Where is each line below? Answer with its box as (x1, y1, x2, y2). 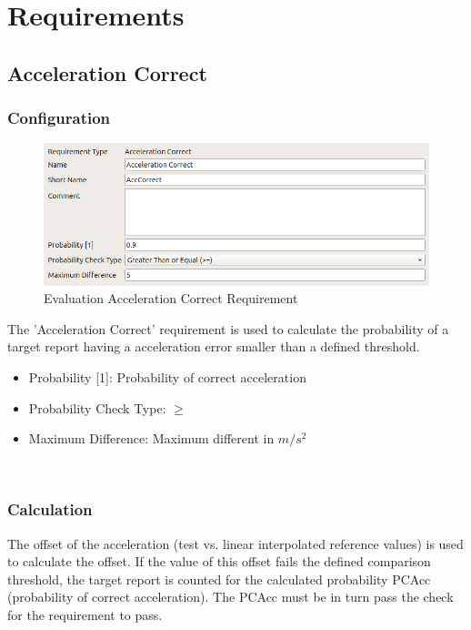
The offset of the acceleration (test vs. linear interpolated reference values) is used (7, 533, 464, 553)
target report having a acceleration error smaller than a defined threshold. (7, 337, 420, 356)
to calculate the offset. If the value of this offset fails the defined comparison (7, 552, 431, 571)
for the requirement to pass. (7, 605, 163, 624)
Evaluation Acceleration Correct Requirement (44, 289, 298, 308)
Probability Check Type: (28, 398, 166, 417)
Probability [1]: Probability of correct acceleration (28, 367, 306, 386)
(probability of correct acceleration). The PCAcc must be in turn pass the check (7, 587, 454, 606)
